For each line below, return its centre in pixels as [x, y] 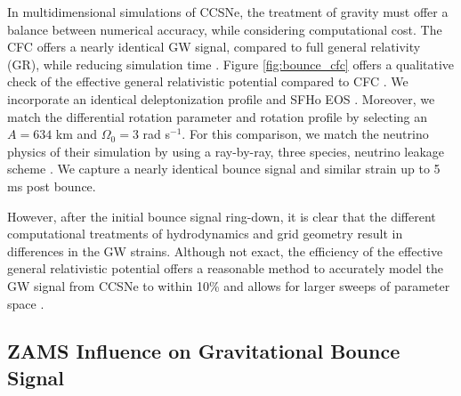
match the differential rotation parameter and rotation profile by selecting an [218, 116]
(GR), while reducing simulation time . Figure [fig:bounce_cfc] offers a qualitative [231, 64]
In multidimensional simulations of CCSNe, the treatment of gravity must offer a [228, 12]
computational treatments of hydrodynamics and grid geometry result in [205, 234]
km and [77, 134]
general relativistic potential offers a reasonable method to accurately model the [226, 268]
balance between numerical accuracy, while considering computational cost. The [225, 29]
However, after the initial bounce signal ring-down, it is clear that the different [222, 216]
